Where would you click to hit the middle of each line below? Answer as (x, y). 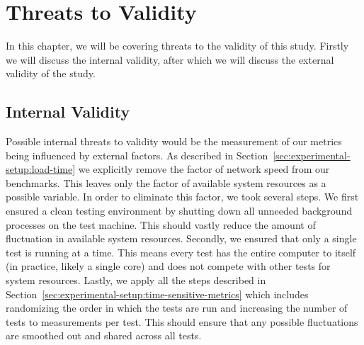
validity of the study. (51, 73)
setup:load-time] (41, 169)
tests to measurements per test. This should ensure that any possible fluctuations (182, 321)
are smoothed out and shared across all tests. (104, 335)
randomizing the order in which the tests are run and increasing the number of (177, 308)
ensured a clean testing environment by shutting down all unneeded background (179, 211)
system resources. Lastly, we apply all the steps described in (136, 280)
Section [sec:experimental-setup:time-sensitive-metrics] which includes (157, 294)
